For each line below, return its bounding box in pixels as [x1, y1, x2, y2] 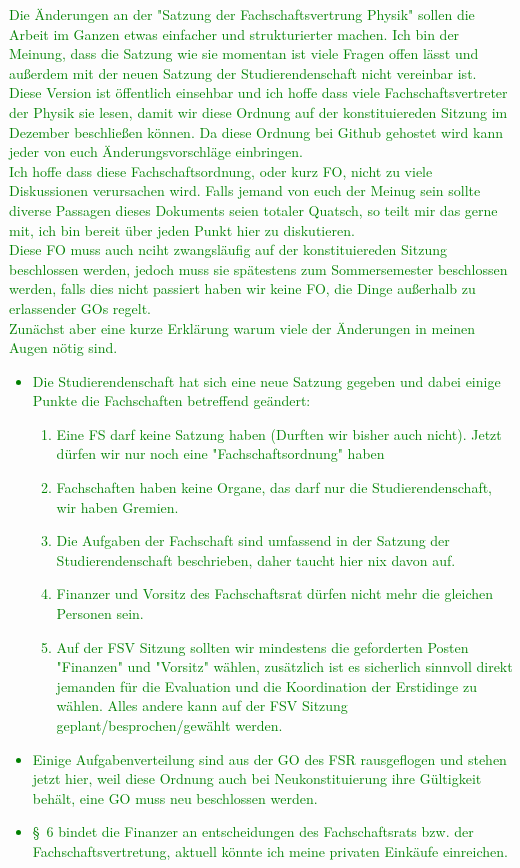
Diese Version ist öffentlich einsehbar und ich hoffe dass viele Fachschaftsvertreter [9, 82, 508, 103]
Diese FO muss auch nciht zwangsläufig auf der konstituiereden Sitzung [9, 239, 447, 260]
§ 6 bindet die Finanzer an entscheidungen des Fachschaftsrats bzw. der [32, 821, 474, 842]
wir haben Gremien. [56, 496, 179, 517]
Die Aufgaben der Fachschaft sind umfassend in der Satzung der [56, 530, 450, 551]
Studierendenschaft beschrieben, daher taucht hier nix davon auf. [56, 549, 456, 570]
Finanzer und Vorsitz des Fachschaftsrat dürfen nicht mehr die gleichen [56, 583, 494, 604]
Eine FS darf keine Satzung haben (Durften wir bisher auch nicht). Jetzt [56, 423, 502, 444]
